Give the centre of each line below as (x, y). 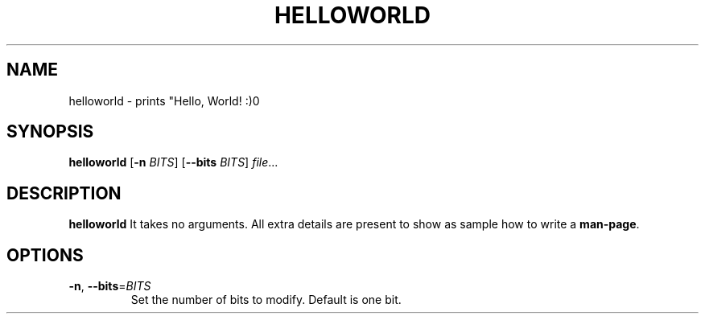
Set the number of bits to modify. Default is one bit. (266, 300)
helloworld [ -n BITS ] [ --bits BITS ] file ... (173, 162)
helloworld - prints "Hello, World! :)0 (164, 101)
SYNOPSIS (50, 132)
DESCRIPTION (64, 193)
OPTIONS (45, 255)
